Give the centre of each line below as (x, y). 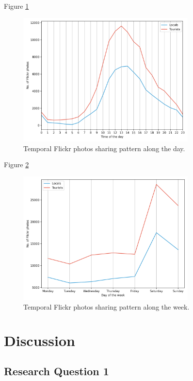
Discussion (40, 340)
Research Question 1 (56, 371)
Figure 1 (16, 6)
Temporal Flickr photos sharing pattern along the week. (106, 306)
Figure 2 (16, 165)
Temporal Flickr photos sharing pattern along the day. (104, 148)
